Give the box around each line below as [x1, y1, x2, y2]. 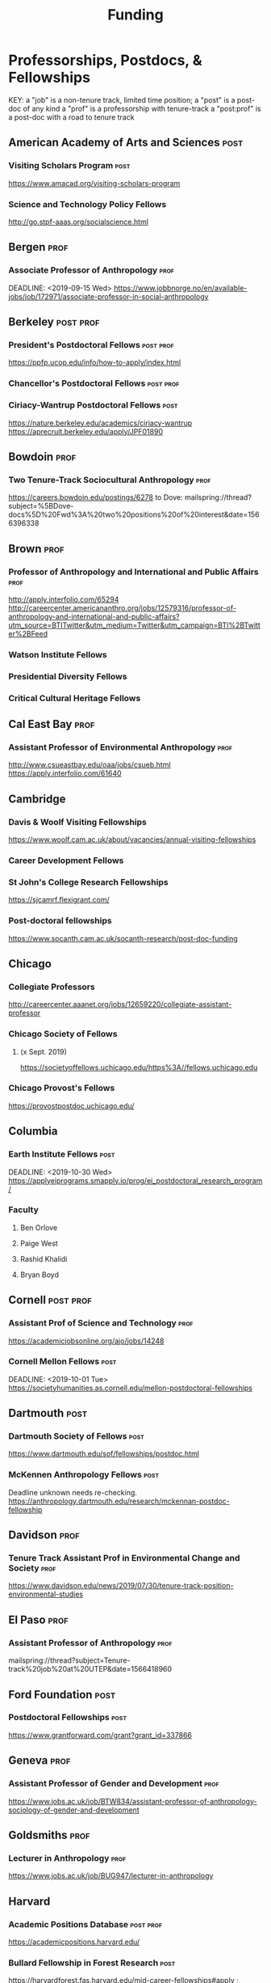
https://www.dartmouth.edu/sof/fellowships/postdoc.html [8, 1449, 200, 1459]
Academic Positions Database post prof [8, 1918, 163, 1930]
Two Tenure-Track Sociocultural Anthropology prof [8, 474, 211, 485]
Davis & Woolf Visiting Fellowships [8, 816, 147, 827]
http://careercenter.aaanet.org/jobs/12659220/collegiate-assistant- [8, 1000, 232, 1009]
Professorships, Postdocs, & [8, 51, 203, 70]
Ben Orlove [19, 1223, 58, 1233]
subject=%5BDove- [8, 501, 74, 511]
